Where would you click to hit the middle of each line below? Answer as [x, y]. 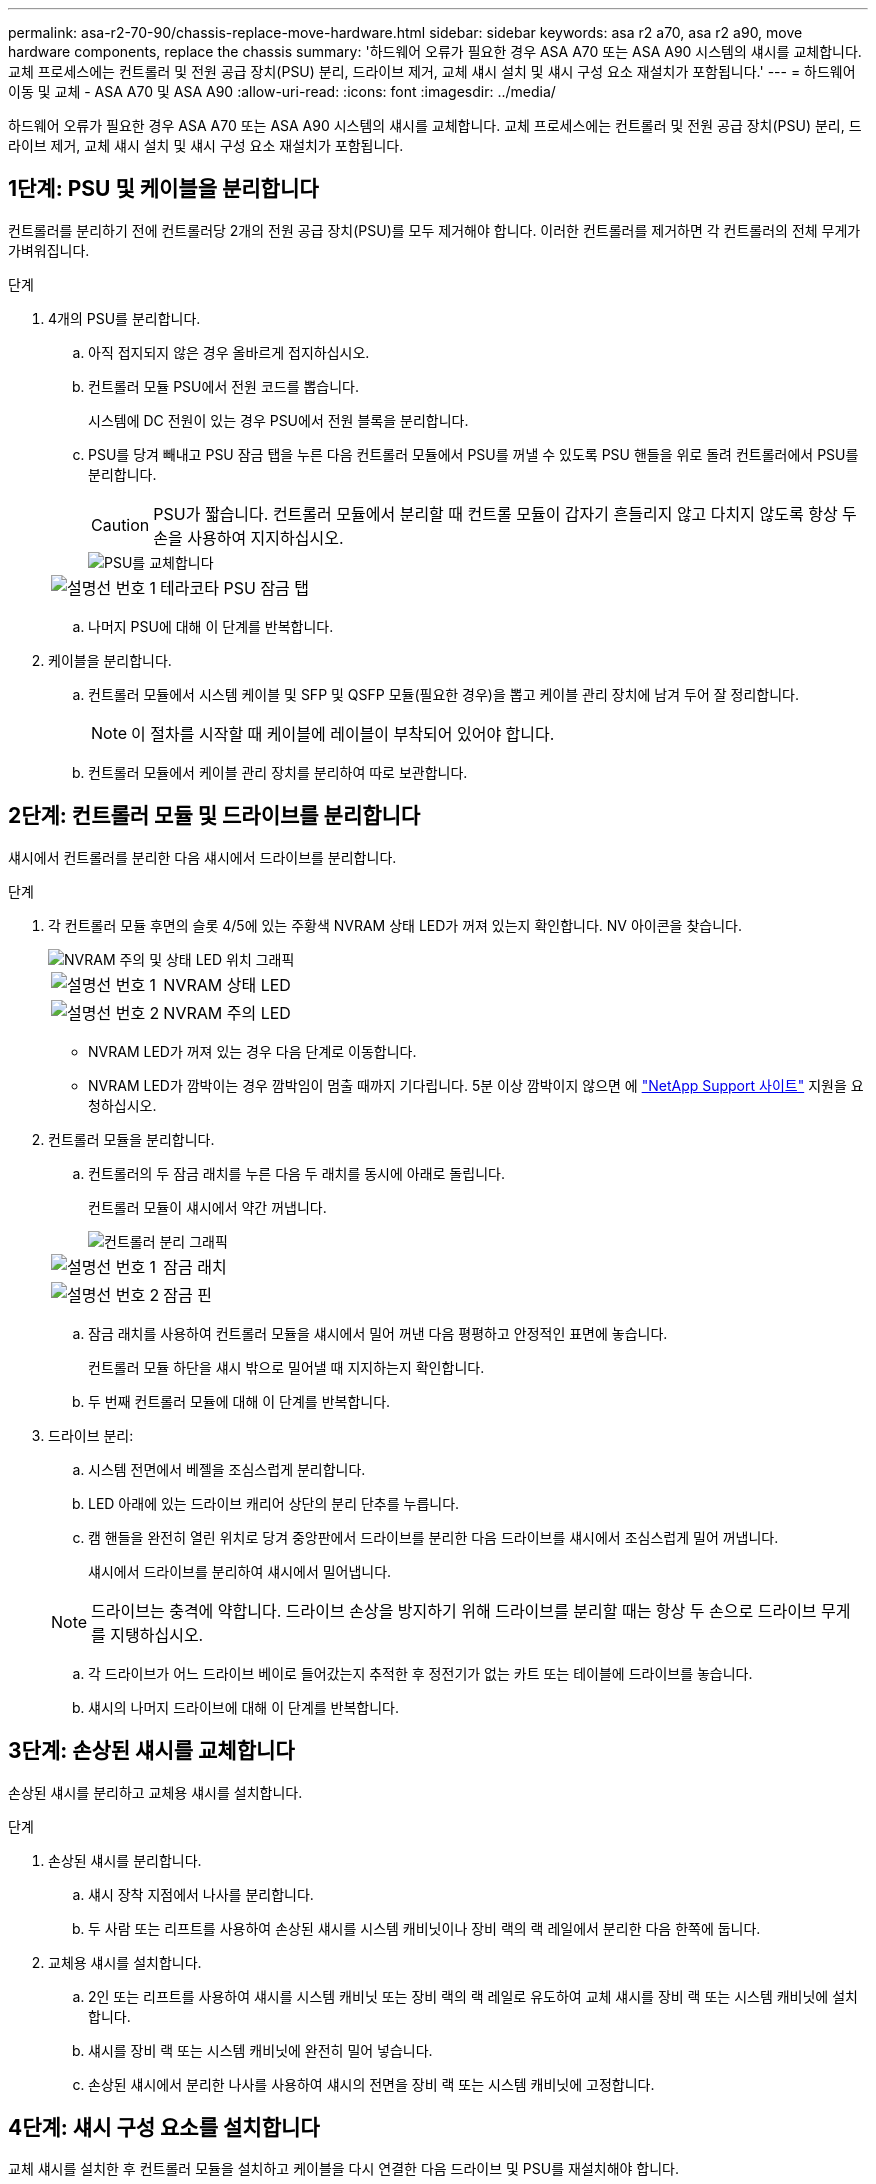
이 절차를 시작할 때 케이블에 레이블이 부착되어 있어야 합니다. [343, 733]
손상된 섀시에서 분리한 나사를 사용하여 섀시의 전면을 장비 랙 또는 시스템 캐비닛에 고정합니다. [371, 2084]
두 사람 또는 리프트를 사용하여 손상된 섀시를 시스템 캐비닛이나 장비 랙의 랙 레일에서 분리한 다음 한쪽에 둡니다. [424, 1928]
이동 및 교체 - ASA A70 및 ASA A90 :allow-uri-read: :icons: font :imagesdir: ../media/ [282, 91]
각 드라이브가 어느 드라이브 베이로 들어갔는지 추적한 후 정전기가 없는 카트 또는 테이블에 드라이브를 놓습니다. [420, 1673]
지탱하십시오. [157, 1634]
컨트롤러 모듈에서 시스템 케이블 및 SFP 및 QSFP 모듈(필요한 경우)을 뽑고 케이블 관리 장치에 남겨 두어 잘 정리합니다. [443, 694]
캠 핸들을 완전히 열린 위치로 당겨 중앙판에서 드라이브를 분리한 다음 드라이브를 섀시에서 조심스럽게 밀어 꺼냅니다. [433, 1537]
